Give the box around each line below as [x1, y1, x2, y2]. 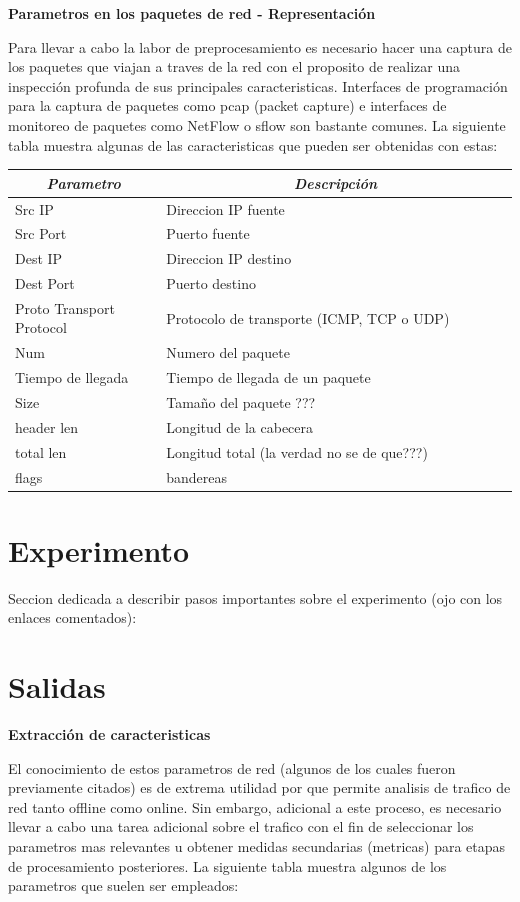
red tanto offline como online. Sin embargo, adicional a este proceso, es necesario [8, 796, 502, 817]
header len [15, 416, 79, 437]
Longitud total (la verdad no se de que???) [166, 441, 428, 462]
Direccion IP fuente [166, 198, 285, 219]
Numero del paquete [166, 342, 290, 363]
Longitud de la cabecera [166, 416, 314, 437]
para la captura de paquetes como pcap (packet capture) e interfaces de [8, 95, 447, 116]
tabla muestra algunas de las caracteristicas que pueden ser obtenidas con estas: [8, 134, 498, 155]
